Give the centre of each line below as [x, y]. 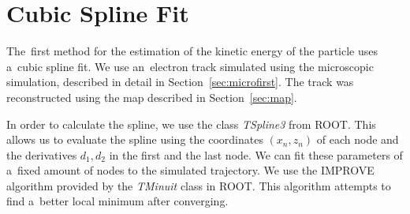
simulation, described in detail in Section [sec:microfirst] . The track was [180, 82]
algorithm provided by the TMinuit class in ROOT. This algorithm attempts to [199, 185]
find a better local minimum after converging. [117, 201]
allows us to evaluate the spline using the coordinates [135, 139]
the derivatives [42, 154]
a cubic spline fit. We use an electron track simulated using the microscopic [190, 66]
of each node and [358, 139]
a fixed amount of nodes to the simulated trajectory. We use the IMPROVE [190, 170]
